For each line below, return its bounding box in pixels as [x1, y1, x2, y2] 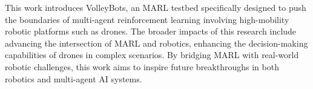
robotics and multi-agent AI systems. [5, 72, 142, 85]
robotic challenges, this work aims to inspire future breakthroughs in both [5, 60, 279, 73]
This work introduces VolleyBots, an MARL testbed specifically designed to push [5, 1, 306, 13]
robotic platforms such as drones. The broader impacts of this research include [5, 25, 297, 38]
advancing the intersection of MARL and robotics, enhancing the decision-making [5, 36, 308, 49]
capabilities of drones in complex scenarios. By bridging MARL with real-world [5, 48, 299, 61]
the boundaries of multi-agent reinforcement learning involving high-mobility [5, 13, 289, 25]
